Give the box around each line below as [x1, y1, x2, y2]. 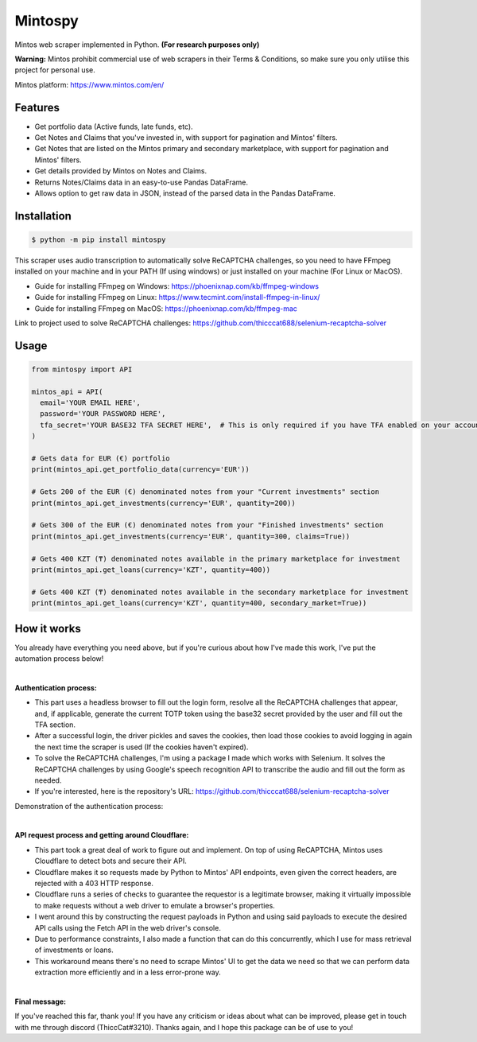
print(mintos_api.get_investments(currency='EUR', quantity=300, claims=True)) [31, 531, 351, 541]
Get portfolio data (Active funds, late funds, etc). [34, 122, 194, 131]
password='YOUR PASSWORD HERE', [40, 410, 166, 418]
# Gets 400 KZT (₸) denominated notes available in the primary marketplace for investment [31, 554, 401, 563]
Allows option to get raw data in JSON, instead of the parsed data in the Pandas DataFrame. [34, 188, 335, 198]
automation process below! [14, 654, 104, 663]
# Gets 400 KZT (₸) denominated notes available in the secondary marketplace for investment [31, 587, 409, 597]
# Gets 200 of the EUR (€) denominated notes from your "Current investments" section [31, 488, 380, 496]
